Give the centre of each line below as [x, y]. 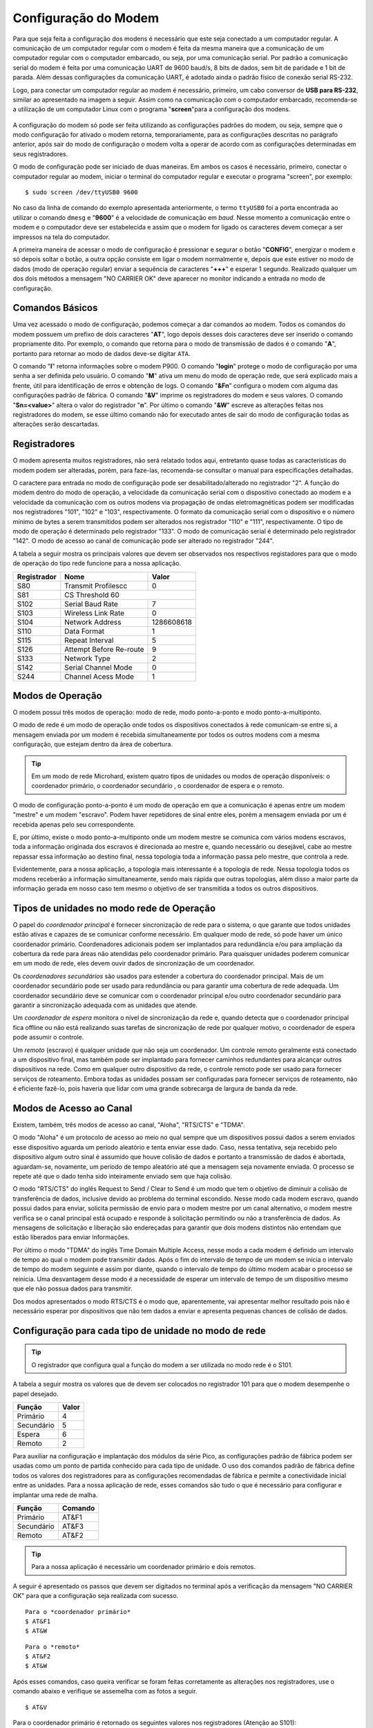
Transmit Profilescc [96, 585]
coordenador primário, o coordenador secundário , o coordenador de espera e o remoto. [158, 786]
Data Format [85, 631]
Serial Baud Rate [92, 603]
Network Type [87, 658]
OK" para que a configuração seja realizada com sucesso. [96, 1596]
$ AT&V [36, 1707]
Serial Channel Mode [98, 667]
